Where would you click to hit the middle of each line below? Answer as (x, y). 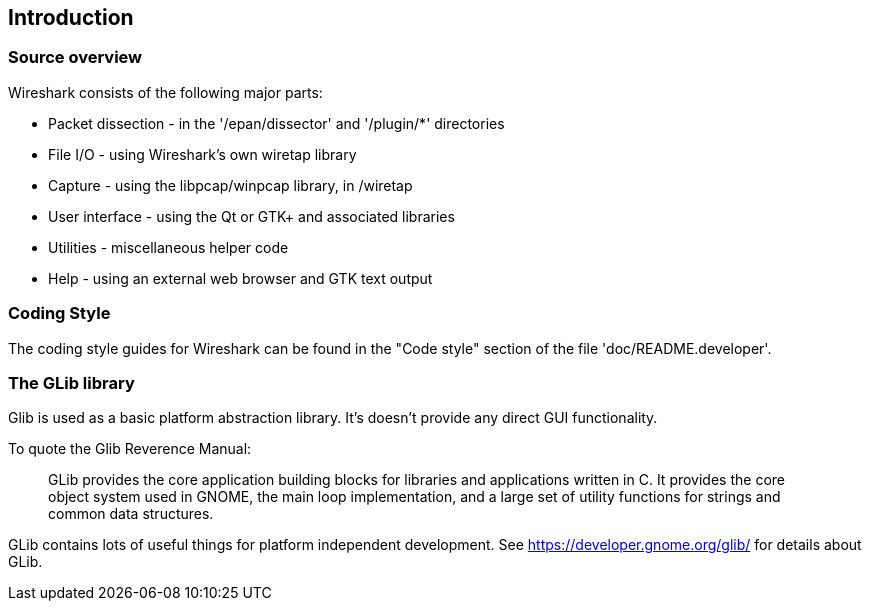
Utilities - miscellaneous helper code (168, 247)
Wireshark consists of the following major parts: (165, 92)
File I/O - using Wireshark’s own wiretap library (202, 154)
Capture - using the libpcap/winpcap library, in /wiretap (230, 185)
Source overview (75, 57)
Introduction (71, 17)
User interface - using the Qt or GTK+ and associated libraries (251, 216)
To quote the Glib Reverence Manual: (130, 449)
